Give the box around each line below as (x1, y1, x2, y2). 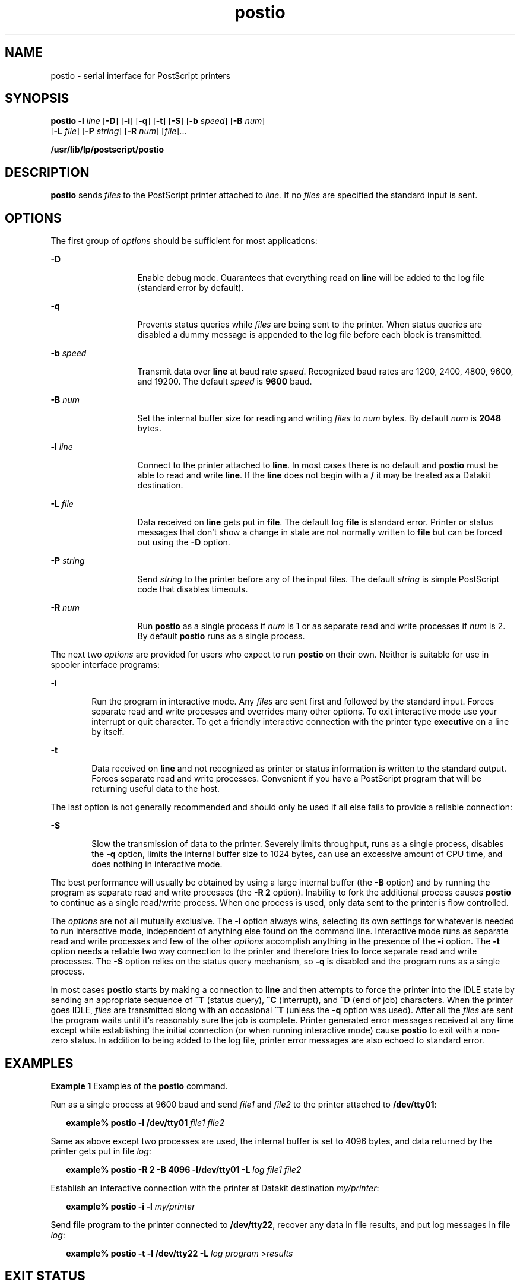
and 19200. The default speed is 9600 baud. (137, 376, 312, 387)
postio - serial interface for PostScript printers (50, 70, 231, 81)
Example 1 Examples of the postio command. (50, 1080, 228, 1091)
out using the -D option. (137, 537, 230, 548)
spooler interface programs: (50, 659, 160, 670)
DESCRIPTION (5, 164, 90, 180)
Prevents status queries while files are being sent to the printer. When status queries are (137, 319, 483, 330)
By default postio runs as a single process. (137, 631, 305, 642)
